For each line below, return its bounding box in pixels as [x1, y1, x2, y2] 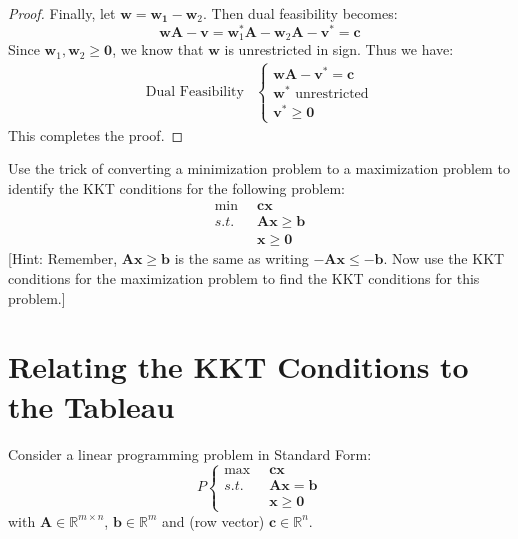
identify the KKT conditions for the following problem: [8, 177, 345, 198]
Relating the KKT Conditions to [8, 346, 469, 387]
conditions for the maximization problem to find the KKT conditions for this [8, 268, 480, 289]
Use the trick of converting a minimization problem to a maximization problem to [8, 158, 510, 179]
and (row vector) [161, 510, 265, 531]
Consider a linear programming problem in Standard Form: [8, 443, 372, 464]
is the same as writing [174, 248, 309, 269]
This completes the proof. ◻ [8, 124, 184, 145]
